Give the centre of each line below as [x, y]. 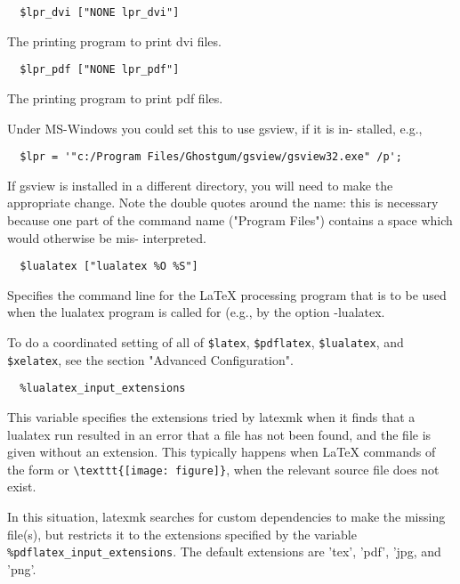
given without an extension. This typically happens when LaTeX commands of [222, 452]
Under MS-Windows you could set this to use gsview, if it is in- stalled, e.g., [215, 128]
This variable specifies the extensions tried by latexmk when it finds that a [211, 416]
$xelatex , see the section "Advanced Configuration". [150, 359]
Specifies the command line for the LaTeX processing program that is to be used [227, 294]
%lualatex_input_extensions [103, 389]
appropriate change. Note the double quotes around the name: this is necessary [223, 203]
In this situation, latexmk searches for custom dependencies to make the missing [226, 516]
